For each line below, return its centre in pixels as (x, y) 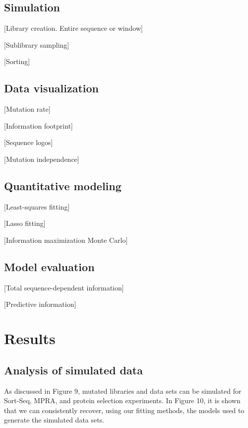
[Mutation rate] (27, 109)
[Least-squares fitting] (37, 206)
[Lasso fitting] (25, 223)
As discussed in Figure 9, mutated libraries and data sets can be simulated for (123, 391)
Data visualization (52, 88)
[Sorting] (17, 61)
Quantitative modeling (63, 185)
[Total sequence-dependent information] (64, 287)
